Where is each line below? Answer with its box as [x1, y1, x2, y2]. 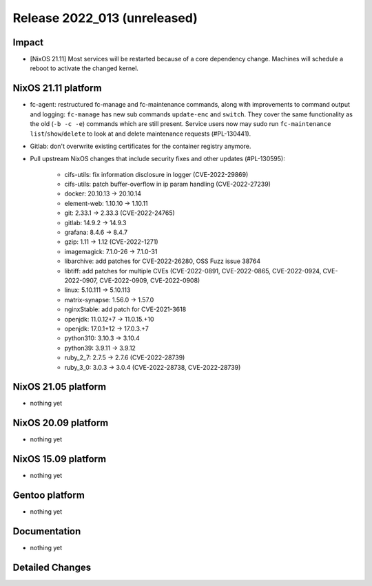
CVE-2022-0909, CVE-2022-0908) [99, 276, 200, 284]
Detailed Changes [12, 561, 92, 573]
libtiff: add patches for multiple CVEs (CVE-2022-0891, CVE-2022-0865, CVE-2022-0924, [64, 266, 322, 275]
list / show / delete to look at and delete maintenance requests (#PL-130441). [30, 129, 251, 138]
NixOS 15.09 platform [12, 453, 107, 465]
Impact [12, 36, 44, 48]
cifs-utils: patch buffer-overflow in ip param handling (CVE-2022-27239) [64, 180, 271, 189]
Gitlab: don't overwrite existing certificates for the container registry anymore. [30, 142, 251, 150]
